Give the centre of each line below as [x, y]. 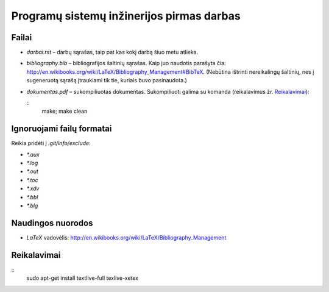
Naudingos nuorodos [52, 223]
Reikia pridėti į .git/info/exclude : [51, 143]
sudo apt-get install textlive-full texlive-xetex [83, 278]
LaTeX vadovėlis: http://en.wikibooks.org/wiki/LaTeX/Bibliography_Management [126, 237]
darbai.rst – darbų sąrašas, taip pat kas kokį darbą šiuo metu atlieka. [112, 52]
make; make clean [65, 111]
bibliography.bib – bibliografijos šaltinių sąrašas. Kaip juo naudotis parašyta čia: [126, 63]
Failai [22, 37]
